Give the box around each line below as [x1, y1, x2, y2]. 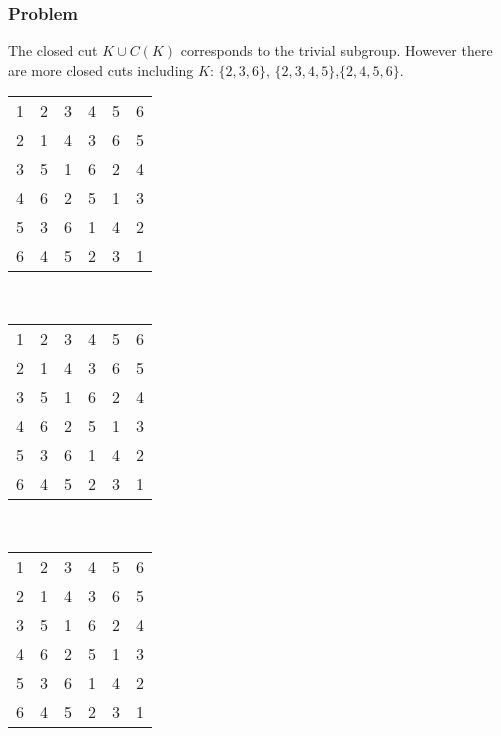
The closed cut [8, 40, 98, 61]
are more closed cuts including [8, 59, 194, 80]
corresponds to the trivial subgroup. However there [180, 40, 493, 61]
